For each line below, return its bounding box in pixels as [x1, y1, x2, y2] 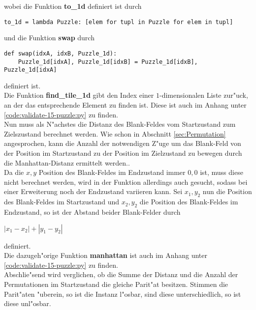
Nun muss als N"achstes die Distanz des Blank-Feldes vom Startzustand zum [4, 119, 236, 129]
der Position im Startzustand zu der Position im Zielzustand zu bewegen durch [4, 147, 242, 158]
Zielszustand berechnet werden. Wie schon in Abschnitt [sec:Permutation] [4, 128, 226, 139]
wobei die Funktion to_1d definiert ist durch [4, 1, 142, 11]
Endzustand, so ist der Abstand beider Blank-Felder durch [4, 206, 181, 217]
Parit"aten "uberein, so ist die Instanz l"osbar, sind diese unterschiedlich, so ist [4, 288, 241, 299]
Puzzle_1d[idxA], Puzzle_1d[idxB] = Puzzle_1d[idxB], [18, 58, 198, 65]
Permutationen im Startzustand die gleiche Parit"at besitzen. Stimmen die [4, 279, 228, 289]
